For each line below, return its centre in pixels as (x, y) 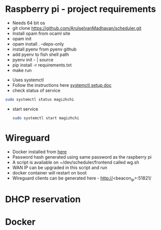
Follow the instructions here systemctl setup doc (62, 85)
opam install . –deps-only (38, 44)
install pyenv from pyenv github (44, 49)
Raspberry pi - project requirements (80, 9)
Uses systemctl (28, 80)
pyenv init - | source (33, 59)
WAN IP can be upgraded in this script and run (60, 168)
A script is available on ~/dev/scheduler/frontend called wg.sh (76, 162)
